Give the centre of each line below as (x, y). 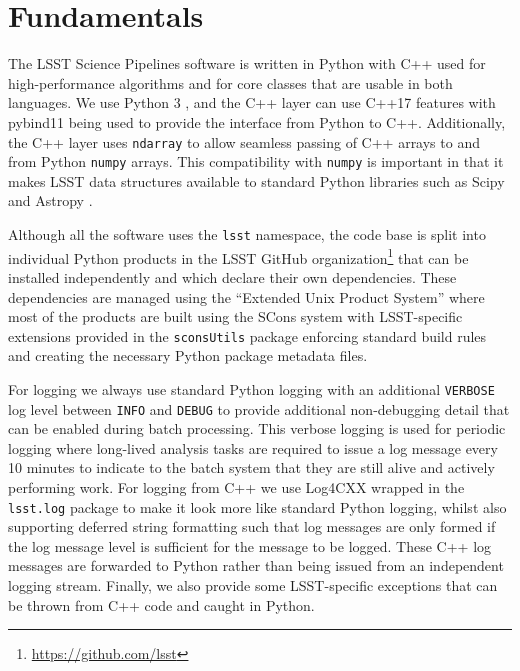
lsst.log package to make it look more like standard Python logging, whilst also (257, 506)
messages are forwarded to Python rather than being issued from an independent (256, 565)
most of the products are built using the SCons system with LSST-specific (235, 316)
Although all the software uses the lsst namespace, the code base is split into (247, 234)
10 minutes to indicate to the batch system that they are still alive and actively (251, 467)
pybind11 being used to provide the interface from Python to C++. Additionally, (257, 121)
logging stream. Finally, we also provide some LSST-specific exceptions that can (253, 585)
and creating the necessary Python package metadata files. (188, 355)
